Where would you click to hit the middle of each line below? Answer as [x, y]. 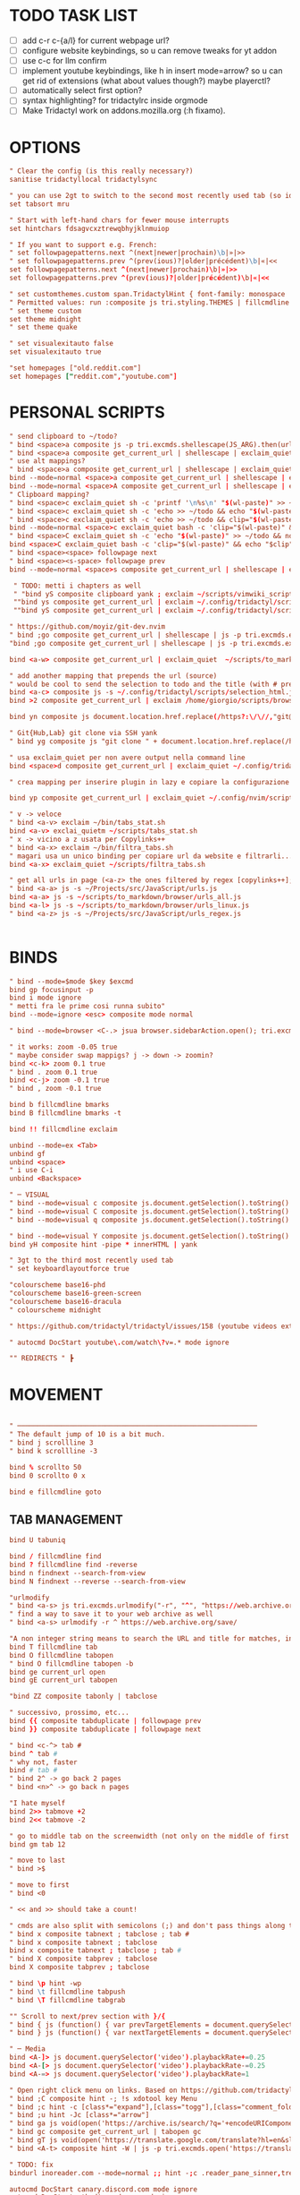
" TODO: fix [31, 2165]
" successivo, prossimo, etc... [69, 1713]
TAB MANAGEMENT [66, 1519]
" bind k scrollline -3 [54, 1451]
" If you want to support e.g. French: [83, 244]
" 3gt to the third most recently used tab [92, 1260]
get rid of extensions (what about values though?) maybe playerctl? [146, 81]
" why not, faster [43, 1762]
